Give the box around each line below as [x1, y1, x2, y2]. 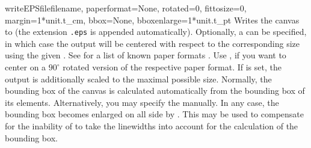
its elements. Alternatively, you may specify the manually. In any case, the [5, 96, 279, 108]
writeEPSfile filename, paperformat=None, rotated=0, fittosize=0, [5, 2, 247, 14]
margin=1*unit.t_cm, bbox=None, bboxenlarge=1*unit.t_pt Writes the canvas [5, 13, 300, 26]
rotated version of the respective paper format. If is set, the [63, 61, 282, 73]
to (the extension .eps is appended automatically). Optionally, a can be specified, [5, 25, 307, 38]
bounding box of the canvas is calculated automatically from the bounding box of [5, 84, 305, 97]
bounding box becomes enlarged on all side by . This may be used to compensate [5, 108, 304, 120]
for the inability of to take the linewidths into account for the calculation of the [5, 120, 298, 132]
